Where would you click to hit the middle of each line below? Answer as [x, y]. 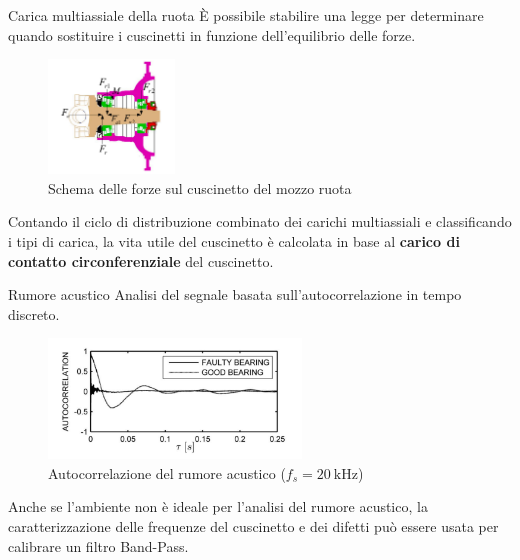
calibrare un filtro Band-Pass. [98, 545]
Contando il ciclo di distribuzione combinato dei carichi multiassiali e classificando [260, 221]
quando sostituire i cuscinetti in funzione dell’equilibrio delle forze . [212, 34]
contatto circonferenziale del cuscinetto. [141, 260]
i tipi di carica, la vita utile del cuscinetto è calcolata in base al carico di [234, 240]
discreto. [34, 313]
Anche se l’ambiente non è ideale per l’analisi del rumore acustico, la [218, 506]
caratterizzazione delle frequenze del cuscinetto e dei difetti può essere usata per [253, 526]
